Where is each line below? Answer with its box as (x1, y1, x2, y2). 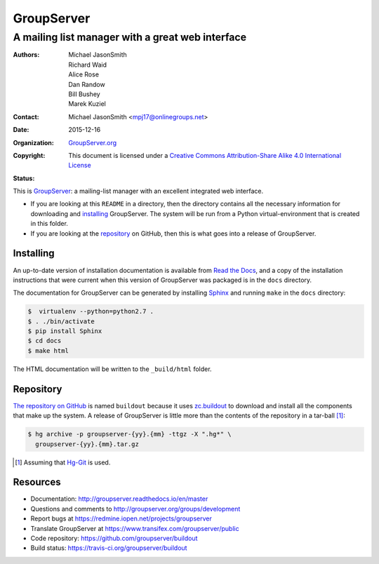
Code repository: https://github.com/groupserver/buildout (30, 534, 198, 542)
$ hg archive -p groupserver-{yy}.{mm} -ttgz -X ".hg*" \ (27, 430, 232, 438)
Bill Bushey (68, 90, 101, 98)
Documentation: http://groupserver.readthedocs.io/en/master (30, 495, 208, 503)
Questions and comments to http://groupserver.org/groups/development (30, 504, 241, 513)
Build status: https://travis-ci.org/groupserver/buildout (30, 544, 187, 552)
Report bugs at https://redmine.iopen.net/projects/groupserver (30, 514, 212, 523)
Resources (13, 476, 61, 488)
